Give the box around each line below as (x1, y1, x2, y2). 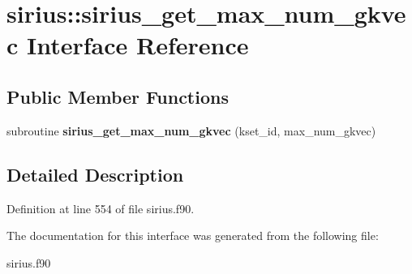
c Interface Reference (6, 28, 249, 62)
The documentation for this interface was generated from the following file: (6, 227, 379, 244)
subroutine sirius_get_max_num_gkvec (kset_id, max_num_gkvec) (6, 122, 376, 139)
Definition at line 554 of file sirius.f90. (6, 199, 195, 216)
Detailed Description (6, 161, 184, 186)
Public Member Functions (6, 83, 229, 109)
